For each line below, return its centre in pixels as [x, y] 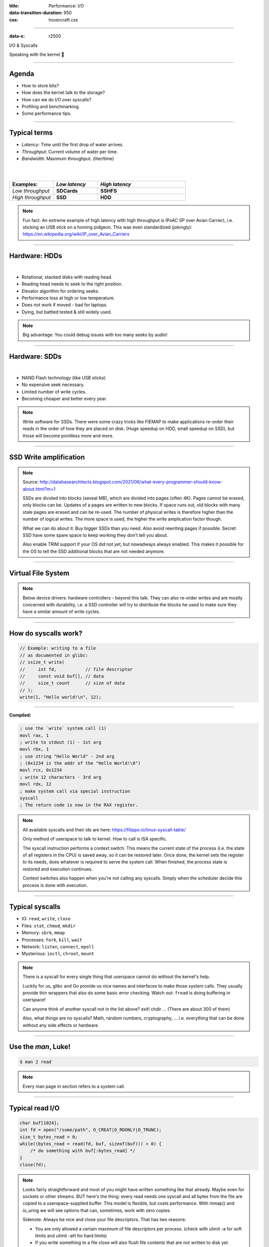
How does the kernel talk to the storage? [63, 93]
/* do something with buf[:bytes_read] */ [83, 1151]
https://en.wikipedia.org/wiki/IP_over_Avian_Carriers [76, 234]
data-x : [17, 36]
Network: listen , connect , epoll [58, 946]
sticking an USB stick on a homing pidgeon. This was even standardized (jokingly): [108, 227]
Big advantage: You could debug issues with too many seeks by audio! [95, 335]
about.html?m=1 [39, 489]
